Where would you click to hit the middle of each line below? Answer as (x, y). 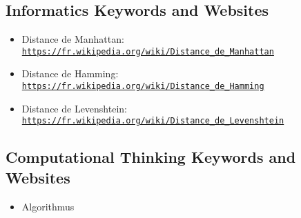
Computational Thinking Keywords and (151, 157)
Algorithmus (48, 206)
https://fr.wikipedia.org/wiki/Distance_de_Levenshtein (153, 121)
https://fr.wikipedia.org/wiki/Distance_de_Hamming (143, 87)
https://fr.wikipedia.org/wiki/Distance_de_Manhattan (148, 51)
